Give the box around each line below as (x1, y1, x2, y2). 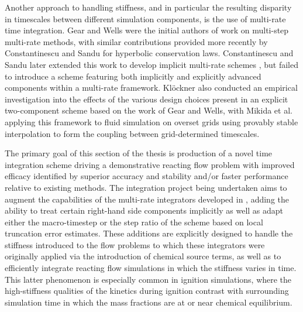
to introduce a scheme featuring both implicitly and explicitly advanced (5, 70, 261, 82)
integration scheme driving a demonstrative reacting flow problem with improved (5, 158, 295, 170)
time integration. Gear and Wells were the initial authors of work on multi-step (5, 24, 289, 36)
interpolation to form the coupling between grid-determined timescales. (5, 127, 260, 139)
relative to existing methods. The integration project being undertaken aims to (5, 181, 287, 193)
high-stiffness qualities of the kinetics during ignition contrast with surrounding (5, 284, 289, 297)
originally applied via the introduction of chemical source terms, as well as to (5, 250, 281, 262)
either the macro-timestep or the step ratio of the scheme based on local (5, 215, 263, 228)
